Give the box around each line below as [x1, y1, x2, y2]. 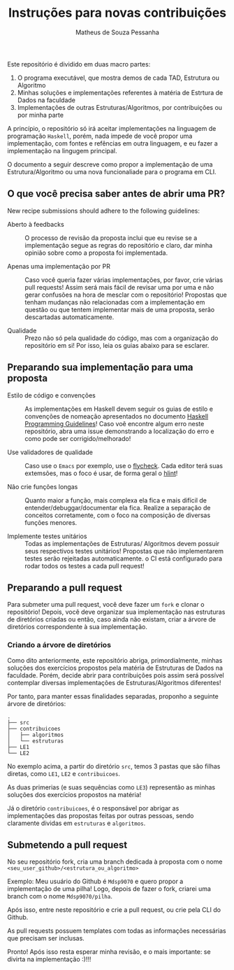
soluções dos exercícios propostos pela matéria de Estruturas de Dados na [7, 663, 224, 672]
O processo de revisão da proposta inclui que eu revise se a [24, 233, 198, 242]
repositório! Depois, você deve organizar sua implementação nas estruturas [7, 607, 226, 617]
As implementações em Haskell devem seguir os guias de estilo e [24, 405, 213, 413]
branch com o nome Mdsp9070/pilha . [7, 892, 113, 901]
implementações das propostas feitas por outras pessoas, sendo [7, 811, 194, 820]
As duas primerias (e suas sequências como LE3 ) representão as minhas [7, 782, 215, 792]
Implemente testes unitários [7, 532, 87, 540]
